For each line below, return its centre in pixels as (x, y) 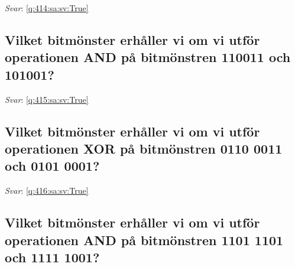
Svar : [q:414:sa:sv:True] (47, 8)
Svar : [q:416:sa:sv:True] (47, 191)
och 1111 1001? (52, 257)
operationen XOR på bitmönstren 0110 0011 (144, 148)
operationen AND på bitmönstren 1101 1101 (144, 240)
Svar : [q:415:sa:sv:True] (47, 99)
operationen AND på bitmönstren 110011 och (148, 57)
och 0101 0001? (52, 166)
